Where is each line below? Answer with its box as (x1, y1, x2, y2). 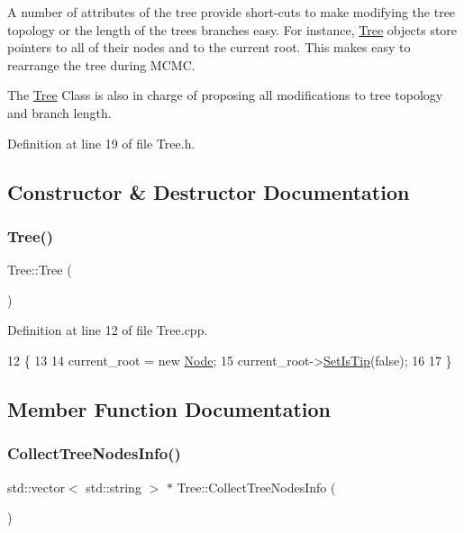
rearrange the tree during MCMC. (7, 55, 196, 74)
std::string (86, 477, 141, 496)
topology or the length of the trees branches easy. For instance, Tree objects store (7, 20, 458, 39)
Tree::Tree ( (7, 260, 72, 279)
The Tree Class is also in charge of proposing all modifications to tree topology (7, 86, 443, 104)
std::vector (7, 477, 65, 496)
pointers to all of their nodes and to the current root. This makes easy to (7, 38, 411, 57)
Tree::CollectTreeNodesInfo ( (177, 477, 336, 496)
